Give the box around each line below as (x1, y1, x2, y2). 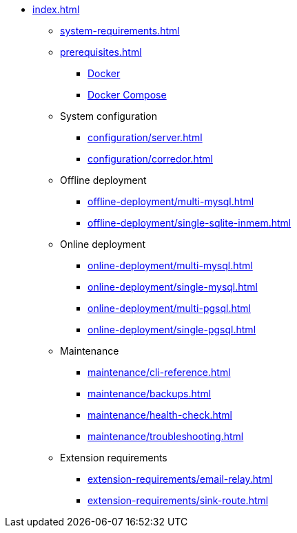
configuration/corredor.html (88, 153, 213, 165)
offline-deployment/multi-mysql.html (88, 196, 254, 207)
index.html (32, 3, 80, 15)
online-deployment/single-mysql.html (88, 281, 258, 293)
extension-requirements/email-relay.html (88, 473, 273, 485)
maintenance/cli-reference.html (88, 366, 231, 378)
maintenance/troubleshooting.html (88, 430, 244, 442)
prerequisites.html (60, 46, 142, 58)
